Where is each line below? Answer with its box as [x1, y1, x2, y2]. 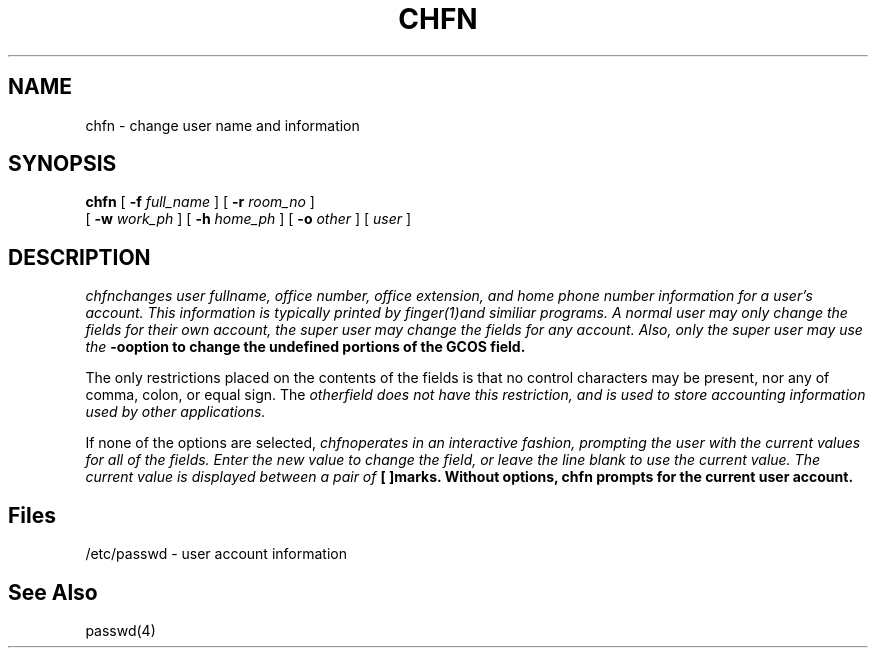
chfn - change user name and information [85, 116, 360, 134]
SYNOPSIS [8, 151, 117, 177]
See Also [8, 579, 98, 605]
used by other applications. [85, 403, 266, 421]
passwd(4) [85, 621, 156, 639]
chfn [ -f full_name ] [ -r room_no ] [85, 193, 315, 211]
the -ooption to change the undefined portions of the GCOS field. [85, 338, 526, 356]
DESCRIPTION [8, 244, 151, 270]
